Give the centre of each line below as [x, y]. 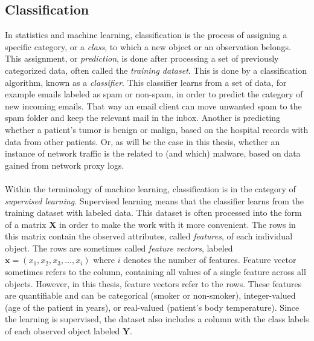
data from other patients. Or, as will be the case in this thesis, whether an [143, 141]
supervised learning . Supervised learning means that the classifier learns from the [154, 200]
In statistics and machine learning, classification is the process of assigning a [146, 35]
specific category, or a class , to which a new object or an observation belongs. [148, 46]
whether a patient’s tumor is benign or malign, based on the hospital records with [157, 129]
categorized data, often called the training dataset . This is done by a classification [156, 70]
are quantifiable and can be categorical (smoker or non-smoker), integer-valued [150, 295]
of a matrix [26, 224]
